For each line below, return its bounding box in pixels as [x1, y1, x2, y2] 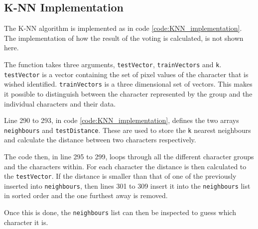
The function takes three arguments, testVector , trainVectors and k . [4, 59, 222, 69]
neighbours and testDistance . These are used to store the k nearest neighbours [4, 124, 251, 135]
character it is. [4, 217, 48, 227]
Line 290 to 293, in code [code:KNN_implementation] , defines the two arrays [4, 115, 239, 125]
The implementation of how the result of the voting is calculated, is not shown [4, 32, 244, 43]
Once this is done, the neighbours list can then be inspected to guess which [4, 207, 236, 218]
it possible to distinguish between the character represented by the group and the [4, 88, 253, 99]
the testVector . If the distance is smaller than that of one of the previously [4, 171, 237, 181]
